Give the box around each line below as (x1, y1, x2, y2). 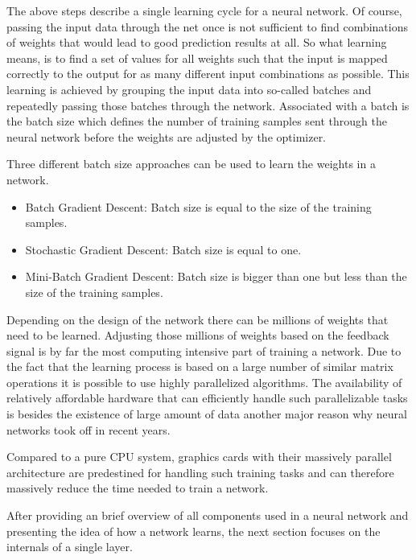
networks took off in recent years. (6, 421, 171, 438)
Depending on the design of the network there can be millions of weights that (6, 311, 389, 327)
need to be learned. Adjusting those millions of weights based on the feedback (6, 327, 389, 344)
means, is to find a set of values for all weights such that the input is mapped (6, 49, 388, 66)
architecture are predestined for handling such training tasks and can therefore (6, 463, 394, 480)
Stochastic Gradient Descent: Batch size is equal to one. (25, 241, 302, 257)
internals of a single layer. (6, 538, 133, 555)
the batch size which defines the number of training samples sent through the (6, 113, 387, 130)
